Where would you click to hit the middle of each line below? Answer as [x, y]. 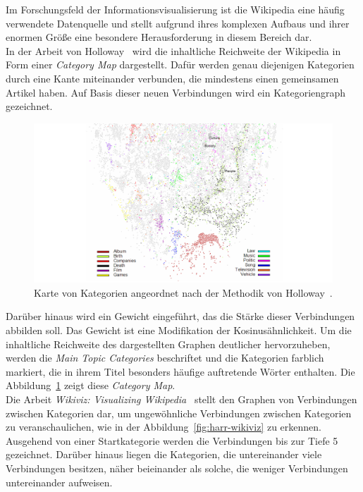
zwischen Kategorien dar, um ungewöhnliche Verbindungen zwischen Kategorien [179, 413]
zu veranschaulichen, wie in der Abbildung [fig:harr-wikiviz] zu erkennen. [164, 427]
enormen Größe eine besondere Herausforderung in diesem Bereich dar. [159, 37]
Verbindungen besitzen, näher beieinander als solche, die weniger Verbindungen [177, 468]
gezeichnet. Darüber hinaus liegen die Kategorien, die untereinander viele [164, 454]
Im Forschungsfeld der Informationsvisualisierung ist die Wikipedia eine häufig [175, 9]
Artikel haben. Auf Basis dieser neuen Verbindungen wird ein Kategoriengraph [176, 92]
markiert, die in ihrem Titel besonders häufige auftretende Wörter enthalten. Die [180, 371]
